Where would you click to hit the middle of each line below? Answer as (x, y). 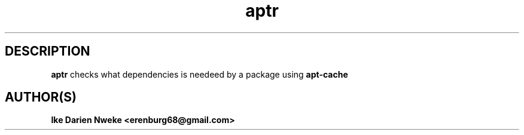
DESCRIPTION (48, 51)
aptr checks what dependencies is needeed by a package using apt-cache (199, 74)
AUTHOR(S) (41, 97)
